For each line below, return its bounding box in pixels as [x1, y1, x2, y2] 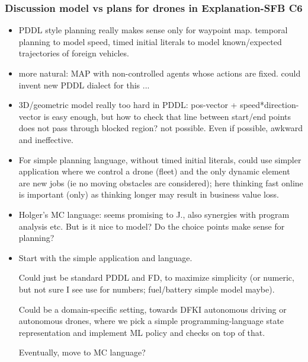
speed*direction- [240, 99, 299, 111]
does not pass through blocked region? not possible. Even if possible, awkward [18, 122, 303, 134]
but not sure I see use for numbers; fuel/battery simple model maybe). [18, 282, 275, 295]
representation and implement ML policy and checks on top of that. [18, 326, 265, 338]
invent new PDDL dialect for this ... [18, 78, 150, 91]
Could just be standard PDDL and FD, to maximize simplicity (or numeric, [18, 271, 294, 284]
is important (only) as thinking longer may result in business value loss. [18, 188, 279, 201]
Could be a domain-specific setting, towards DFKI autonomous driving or [18, 303, 287, 315]
